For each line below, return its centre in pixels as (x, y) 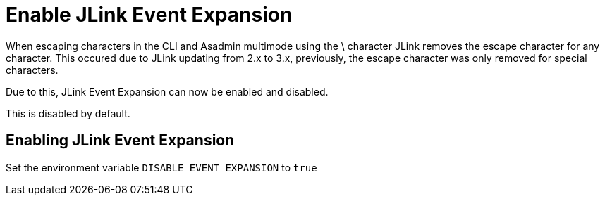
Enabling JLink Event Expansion (120, 141)
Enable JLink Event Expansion (149, 15)
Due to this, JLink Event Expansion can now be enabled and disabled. (167, 91)
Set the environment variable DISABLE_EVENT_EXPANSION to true (161, 167)
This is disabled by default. (68, 113)
